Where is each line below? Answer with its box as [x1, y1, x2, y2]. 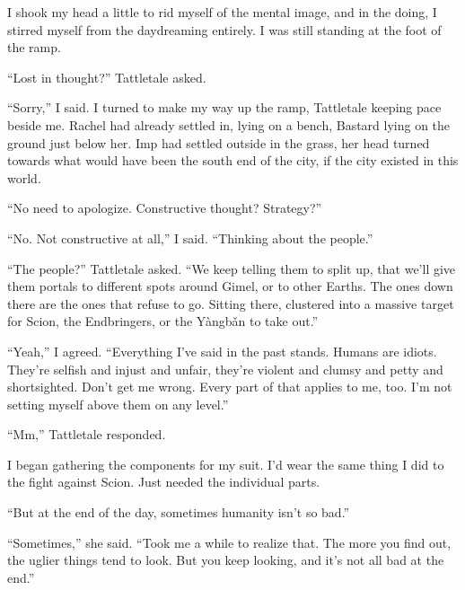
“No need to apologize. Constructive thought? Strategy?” [7, 198, 322, 217]
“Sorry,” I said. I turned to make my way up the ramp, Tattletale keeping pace [7, 98, 442, 117]
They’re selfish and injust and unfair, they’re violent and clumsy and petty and [7, 359, 443, 378]
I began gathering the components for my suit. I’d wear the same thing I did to [7, 454, 444, 473]
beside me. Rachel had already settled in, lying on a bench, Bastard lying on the [7, 115, 451, 134]
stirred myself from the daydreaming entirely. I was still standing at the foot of [7, 20, 442, 39]
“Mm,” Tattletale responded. [7, 425, 166, 444]
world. [7, 168, 41, 187]
